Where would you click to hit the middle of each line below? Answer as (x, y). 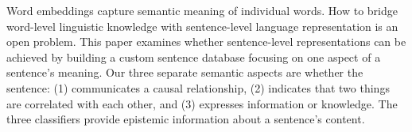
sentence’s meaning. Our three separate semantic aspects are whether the (185, 72)
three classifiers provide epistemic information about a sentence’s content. (186, 119)
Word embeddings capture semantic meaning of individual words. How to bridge (202, 10)
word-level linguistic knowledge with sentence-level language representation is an (202, 26)
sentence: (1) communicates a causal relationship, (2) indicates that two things (198, 87)
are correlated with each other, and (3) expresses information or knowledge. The (202, 103)
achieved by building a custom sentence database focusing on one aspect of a (194, 57)
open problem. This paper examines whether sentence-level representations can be (206, 41)
